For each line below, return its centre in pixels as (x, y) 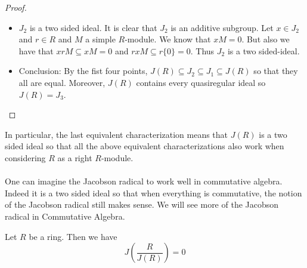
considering (25, 157)
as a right (75, 157)
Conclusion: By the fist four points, (83, 71)
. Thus (202, 50)
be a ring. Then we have (73, 236)
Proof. (16, 7)
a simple (100, 39)
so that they (276, 71)
